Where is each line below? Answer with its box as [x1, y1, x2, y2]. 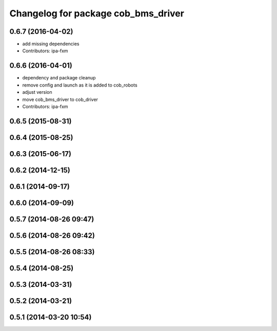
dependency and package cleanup [22, 75, 96, 81]
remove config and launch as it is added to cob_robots [22, 82, 138, 88]
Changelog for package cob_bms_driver [9, 8, 185, 19]
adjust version [22, 89, 52, 95]
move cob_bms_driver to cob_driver [22, 96, 98, 102]
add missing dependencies [22, 41, 80, 47]
